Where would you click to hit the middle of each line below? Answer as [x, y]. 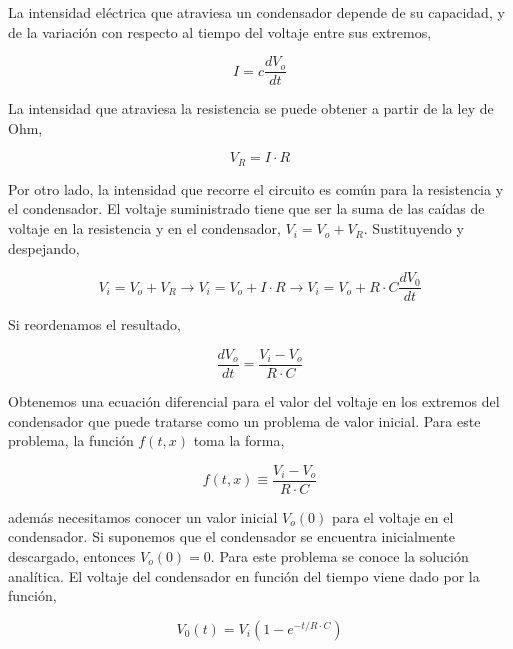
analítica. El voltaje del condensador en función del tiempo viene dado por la [244, 575]
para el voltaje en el [392, 516]
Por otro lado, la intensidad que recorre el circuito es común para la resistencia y [256, 188]
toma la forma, [239, 440]
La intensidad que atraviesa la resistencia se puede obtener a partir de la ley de [251, 108]
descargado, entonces [72, 556]
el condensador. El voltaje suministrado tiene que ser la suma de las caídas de [246, 208]
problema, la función [71, 440]
